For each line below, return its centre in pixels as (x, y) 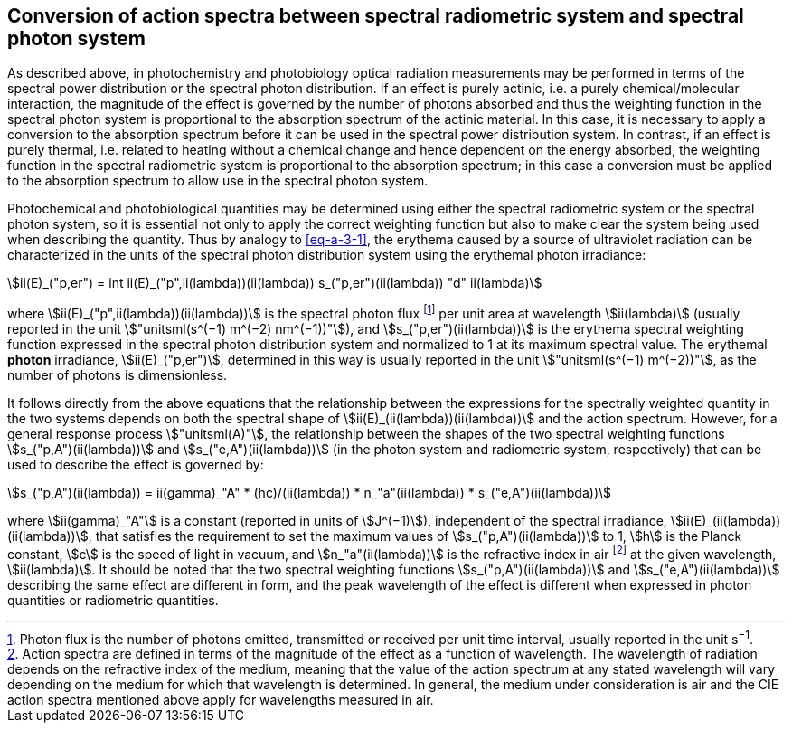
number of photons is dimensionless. (118, 375)
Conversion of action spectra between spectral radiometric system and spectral (376, 16)
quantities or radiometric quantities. (113, 600)
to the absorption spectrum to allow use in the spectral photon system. (218, 181)
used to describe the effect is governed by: (136, 465)
